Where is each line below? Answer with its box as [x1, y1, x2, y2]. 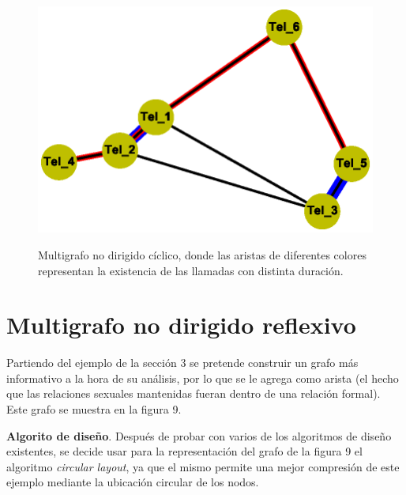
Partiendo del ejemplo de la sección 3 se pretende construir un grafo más [6, 354, 359, 371]
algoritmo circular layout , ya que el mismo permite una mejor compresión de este [6, 458, 400, 474]
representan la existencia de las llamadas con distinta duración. [38, 262, 344, 278]
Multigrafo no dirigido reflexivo [6, 308, 356, 341]
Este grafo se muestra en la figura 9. [6, 401, 182, 417]
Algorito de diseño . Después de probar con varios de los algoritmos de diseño [6, 427, 392, 444]
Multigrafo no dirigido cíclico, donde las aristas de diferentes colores [38, 246, 367, 263]
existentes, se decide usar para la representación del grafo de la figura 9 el [6, 443, 363, 459]
